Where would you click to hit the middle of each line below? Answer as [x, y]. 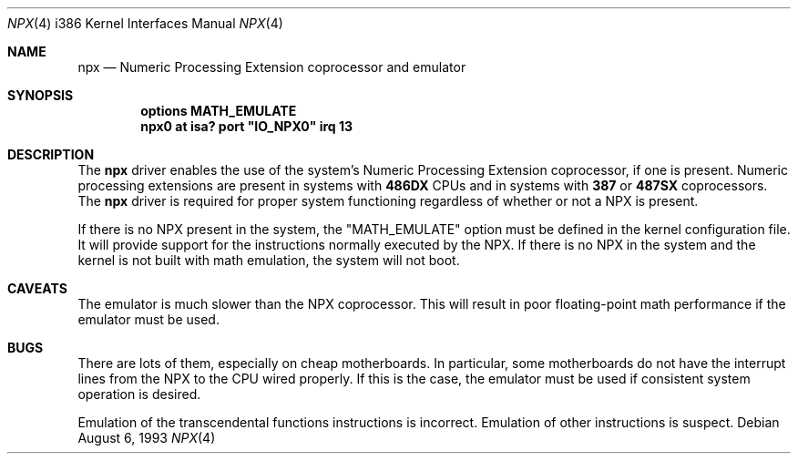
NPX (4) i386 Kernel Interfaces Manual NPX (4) [145, 23]
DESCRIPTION [51, 154]
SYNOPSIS [41, 95]
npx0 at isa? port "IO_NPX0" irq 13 [247, 126]
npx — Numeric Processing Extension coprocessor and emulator [272, 67]
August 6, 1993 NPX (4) [147, 438]
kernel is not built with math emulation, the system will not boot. [269, 260]
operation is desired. [139, 394]
